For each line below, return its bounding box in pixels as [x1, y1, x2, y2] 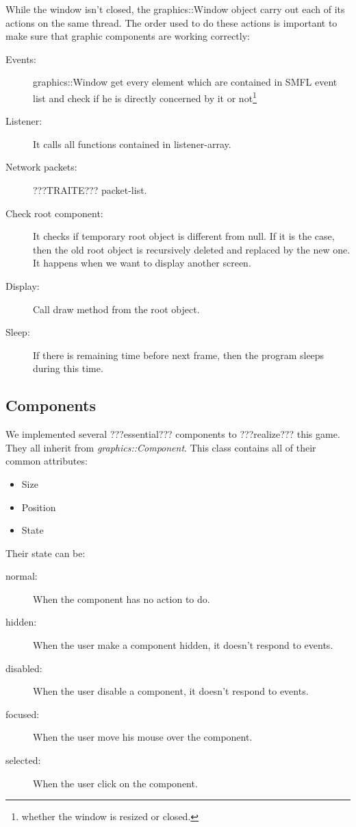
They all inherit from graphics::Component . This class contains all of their [5, 440, 316, 454]
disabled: [5, 661, 42, 675]
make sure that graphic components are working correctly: [5, 29, 250, 43]
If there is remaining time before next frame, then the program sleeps [33, 347, 325, 362]
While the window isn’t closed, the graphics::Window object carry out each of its [5, 2, 345, 16]
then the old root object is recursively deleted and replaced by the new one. [33, 242, 351, 256]
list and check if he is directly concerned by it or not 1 [33, 88, 257, 105]
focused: [5, 706, 40, 721]
